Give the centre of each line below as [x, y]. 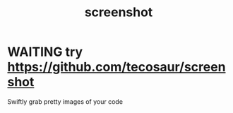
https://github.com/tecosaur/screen [116, 67]
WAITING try [45, 52]
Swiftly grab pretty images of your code [65, 101]
